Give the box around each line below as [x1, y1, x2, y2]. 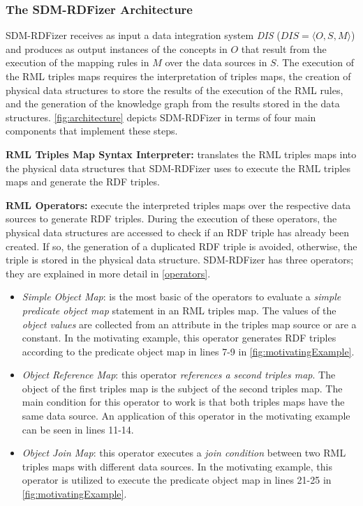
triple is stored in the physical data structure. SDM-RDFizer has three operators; [6, 252, 354, 267]
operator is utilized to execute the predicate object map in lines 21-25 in [22, 473, 332, 487]
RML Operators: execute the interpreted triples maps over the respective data [6, 197, 351, 212]
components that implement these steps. [6, 123, 178, 138]
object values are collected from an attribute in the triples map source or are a [22, 316, 357, 331]
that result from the [241, 41, 327, 56]
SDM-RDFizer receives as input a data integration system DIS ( [6, 28, 281, 43]
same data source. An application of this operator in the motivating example [22, 408, 350, 423]
